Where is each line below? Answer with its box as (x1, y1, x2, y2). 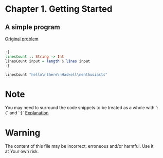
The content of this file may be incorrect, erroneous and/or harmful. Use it (5, 143, 154, 149)
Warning (5, 127, 40, 138)
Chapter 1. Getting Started (5, 3, 113, 15)
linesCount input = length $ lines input (5, 59, 91, 64)
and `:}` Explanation (9, 110, 49, 116)
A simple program (5, 23, 60, 31)
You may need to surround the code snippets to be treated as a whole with (5, 105, 155, 111)
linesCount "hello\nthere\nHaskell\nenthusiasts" (5, 72, 108, 77)
